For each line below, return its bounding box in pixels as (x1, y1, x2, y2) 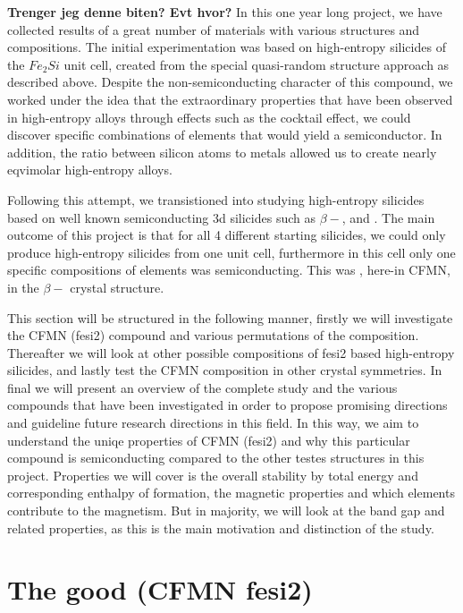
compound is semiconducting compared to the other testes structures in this (7, 448, 425, 467)
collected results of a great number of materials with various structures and (7, 20, 420, 38)
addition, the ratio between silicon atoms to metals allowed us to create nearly (7, 142, 437, 161)
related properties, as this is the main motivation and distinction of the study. (7, 518, 434, 537)
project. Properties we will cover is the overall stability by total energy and (7, 465, 418, 484)
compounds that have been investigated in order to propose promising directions (7, 396, 448, 414)
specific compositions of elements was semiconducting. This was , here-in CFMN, (7, 260, 450, 279)
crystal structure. (70, 277, 164, 296)
